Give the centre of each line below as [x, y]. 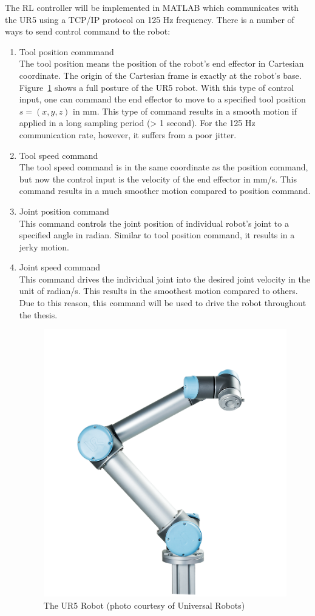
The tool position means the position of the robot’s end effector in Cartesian [161, 63]
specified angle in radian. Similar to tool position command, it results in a [157, 235]
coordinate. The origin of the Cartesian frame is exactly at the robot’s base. [160, 75]
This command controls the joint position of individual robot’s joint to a [154, 223]
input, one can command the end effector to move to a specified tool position [162, 99]
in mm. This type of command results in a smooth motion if [185, 111]
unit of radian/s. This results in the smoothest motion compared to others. [158, 291]
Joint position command [64, 211]
